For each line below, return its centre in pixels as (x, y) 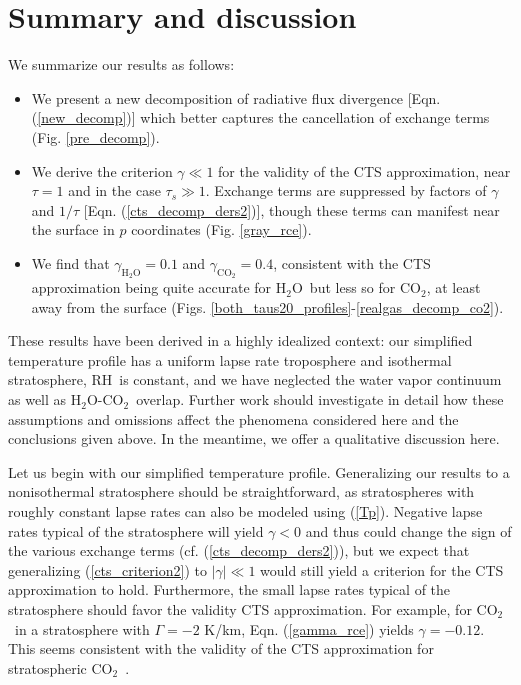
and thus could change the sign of (408, 530)
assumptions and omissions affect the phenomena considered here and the (233, 418)
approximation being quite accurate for (151, 287)
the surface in (73, 229)
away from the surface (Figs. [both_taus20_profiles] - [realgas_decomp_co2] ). (267, 306)
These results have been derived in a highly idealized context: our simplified (240, 340)
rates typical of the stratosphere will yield (136, 530)
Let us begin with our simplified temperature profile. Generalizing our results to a (259, 471)
